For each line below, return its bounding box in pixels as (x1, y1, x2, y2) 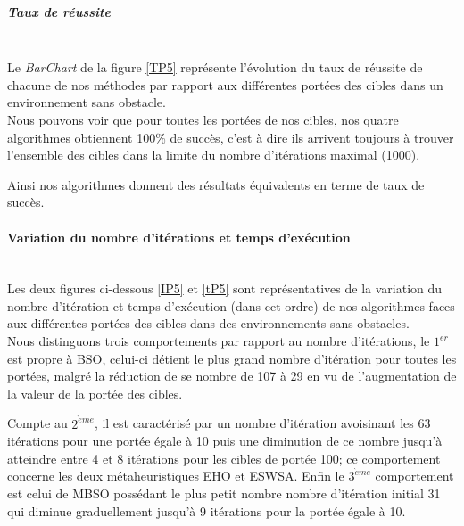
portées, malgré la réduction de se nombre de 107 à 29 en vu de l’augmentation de (7, 366, 457, 385)
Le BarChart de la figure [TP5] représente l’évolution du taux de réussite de (7, 58, 423, 77)
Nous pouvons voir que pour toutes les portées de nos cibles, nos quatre (7, 110, 399, 128)
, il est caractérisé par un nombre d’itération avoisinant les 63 (94, 414, 431, 432)
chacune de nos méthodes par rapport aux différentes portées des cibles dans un (7, 75, 443, 94)
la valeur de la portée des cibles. (7, 383, 183, 402)
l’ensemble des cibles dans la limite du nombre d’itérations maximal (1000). (7, 145, 420, 164)
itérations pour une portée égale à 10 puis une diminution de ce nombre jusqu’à (7, 431, 443, 450)
